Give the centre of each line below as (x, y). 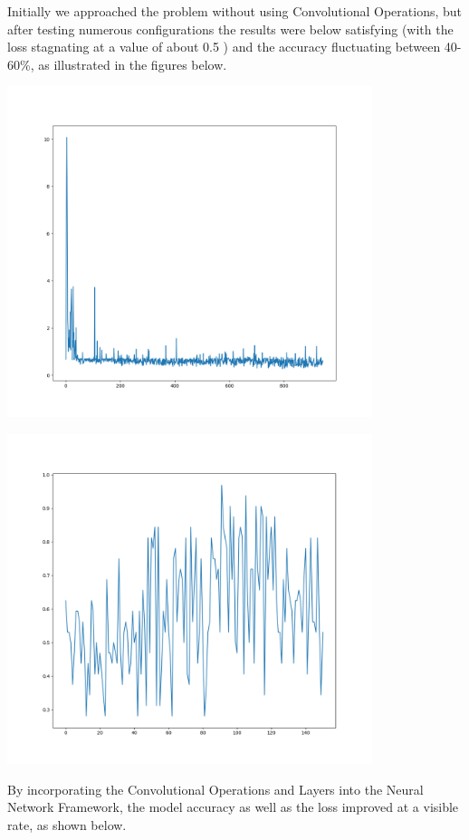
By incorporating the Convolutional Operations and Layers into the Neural (215, 789)
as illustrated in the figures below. (133, 64)
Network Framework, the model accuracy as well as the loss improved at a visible (233, 807)
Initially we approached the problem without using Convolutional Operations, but (235, 11)
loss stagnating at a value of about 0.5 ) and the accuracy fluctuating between (224, 47)
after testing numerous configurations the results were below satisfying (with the (230, 29)
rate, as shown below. (67, 824)
